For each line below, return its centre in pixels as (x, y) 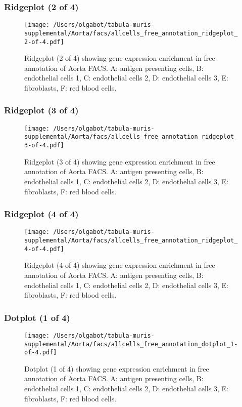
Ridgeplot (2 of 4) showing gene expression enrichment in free (120, 58)
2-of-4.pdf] (44, 42)
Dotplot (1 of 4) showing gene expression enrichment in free (117, 368)
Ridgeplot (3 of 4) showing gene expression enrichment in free (120, 161)
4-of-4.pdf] (44, 249)
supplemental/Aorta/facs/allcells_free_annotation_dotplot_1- (131, 344)
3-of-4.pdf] (44, 146)
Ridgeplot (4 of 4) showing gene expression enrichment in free (120, 265)
